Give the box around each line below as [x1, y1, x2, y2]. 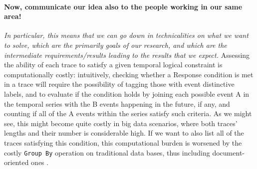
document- [212, 147, 245, 158]
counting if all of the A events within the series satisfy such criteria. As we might [4, 108, 252, 119]
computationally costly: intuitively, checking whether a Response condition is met [4, 69, 254, 79]
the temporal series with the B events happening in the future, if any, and [4, 98, 230, 109]
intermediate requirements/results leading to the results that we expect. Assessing [4, 49, 250, 60]
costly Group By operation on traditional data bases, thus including [4, 147, 210, 158]
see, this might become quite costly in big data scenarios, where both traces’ [4, 118, 238, 128]
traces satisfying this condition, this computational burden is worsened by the [4, 137, 242, 148]
